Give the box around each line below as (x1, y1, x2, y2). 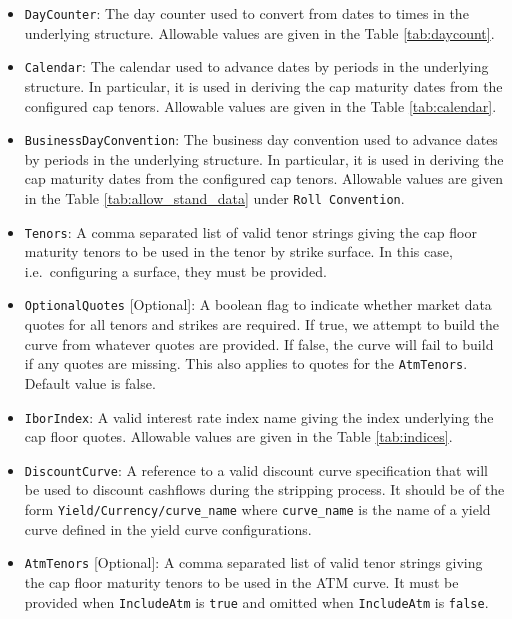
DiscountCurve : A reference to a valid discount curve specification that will (24, 459, 488, 480)
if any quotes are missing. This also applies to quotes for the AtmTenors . (24, 353, 468, 374)
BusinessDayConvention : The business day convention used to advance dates (24, 129, 498, 150)
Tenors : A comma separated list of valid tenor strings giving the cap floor (24, 221, 477, 242)
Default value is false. (24, 372, 156, 393)
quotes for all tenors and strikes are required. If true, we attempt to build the (24, 314, 500, 335)
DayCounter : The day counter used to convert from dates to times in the (24, 3, 469, 23)
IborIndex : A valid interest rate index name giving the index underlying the (24, 406, 494, 427)
